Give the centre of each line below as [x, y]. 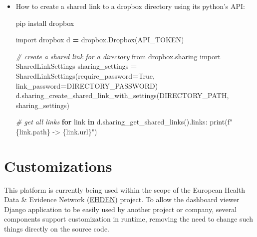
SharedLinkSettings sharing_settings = [76, 66]
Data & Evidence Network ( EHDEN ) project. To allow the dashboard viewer [122, 199]
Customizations [58, 166]
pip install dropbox [45, 23]
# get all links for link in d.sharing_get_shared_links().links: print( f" [124, 122]
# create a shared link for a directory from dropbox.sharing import [118, 56]
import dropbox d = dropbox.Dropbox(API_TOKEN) [100, 40]
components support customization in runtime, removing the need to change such [128, 219]
